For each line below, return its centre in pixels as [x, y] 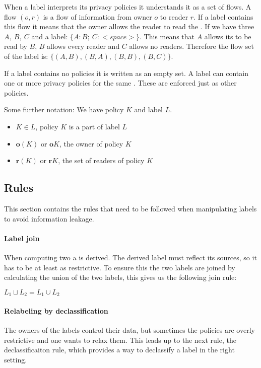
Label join [22, 238]
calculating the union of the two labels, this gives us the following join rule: [120, 277]
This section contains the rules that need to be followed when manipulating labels [130, 208]
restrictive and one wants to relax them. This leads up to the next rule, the [120, 340]
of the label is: [26, 56]
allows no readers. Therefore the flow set [191, 46]
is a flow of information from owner [97, 16]
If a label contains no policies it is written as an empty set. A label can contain [126, 73]
